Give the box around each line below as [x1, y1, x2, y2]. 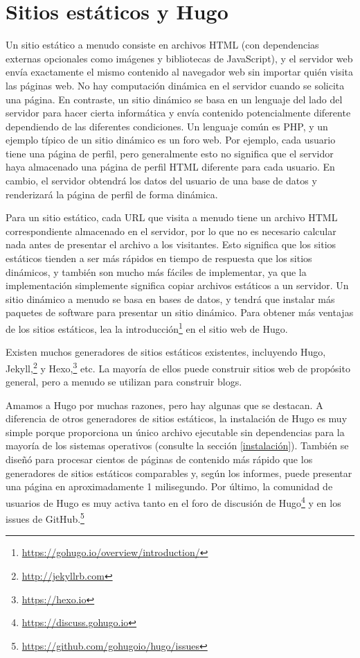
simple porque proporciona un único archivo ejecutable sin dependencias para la [6, 424, 345, 439]
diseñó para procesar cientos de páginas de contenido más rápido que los [6, 452, 313, 467]
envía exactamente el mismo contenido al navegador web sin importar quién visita [6, 64, 353, 79]
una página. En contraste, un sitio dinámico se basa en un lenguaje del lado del [6, 92, 343, 106]
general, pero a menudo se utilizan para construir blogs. [6, 374, 242, 389]
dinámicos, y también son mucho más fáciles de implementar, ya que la [6, 264, 307, 279]
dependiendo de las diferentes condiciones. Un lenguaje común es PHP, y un [6, 119, 328, 133]
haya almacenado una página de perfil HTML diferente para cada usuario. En [6, 159, 335, 174]
